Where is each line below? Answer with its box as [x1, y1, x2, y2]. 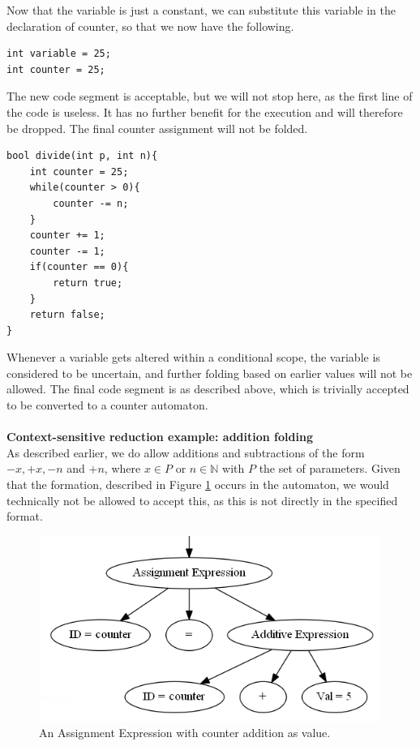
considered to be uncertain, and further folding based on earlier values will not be [6, 364, 413, 381]
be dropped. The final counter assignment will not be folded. [6, 119, 308, 136]
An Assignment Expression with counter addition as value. [39, 724, 331, 741]
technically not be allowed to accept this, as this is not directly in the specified [6, 491, 398, 508]
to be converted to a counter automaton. [6, 397, 208, 414]
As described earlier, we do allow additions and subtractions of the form [6, 444, 365, 461]
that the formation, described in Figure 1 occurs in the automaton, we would [6, 476, 389, 493]
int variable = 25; [6, 48, 111, 60]
